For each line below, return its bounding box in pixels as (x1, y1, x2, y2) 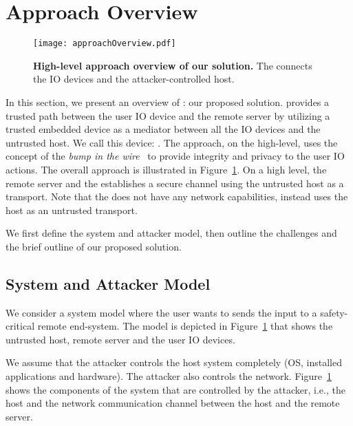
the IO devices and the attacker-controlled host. (33, 72, 235, 86)
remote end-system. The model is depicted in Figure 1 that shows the (37, 319, 333, 333)
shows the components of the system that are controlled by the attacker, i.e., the (6, 382, 345, 396)
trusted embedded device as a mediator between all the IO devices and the (6, 122, 321, 136)
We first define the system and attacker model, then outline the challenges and (6, 226, 337, 240)
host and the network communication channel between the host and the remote (6, 396, 340, 410)
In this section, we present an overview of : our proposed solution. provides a (6, 94, 330, 109)
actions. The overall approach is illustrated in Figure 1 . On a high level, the (6, 162, 327, 176)
